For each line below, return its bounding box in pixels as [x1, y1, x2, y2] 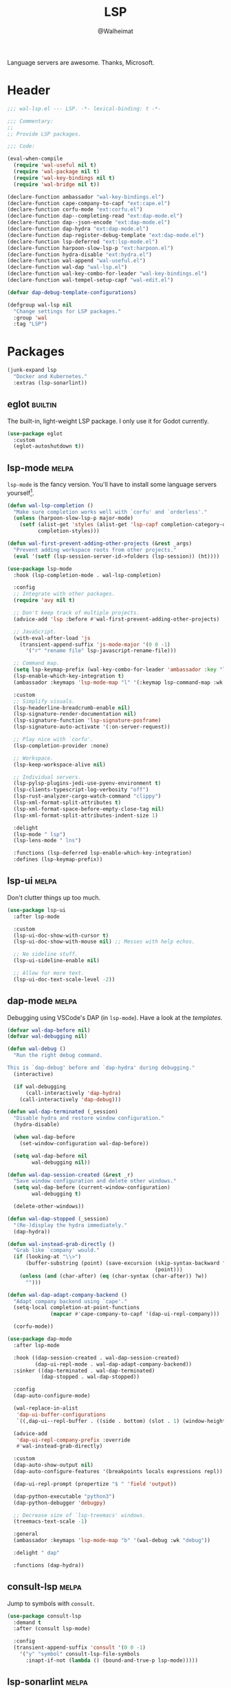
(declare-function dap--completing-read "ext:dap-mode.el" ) [7, 213, 184, 220]
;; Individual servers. [13, 773, 81, 780]
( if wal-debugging [13, 1083, 67, 1090]
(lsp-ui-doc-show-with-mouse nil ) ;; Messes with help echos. [13, 938, 195, 946]
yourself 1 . [7, 488, 34, 497]
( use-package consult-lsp [7, 1612, 81, 1619]
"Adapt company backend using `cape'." [13, 1298, 128, 1305]
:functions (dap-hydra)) [13, 1561, 85, 1569]
